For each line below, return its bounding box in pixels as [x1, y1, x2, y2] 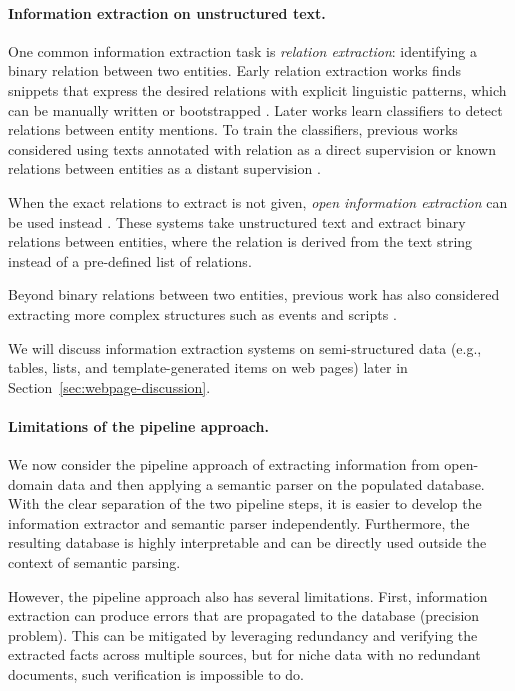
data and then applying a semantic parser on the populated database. [57, 473, 485, 494]
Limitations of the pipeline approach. [8, 415, 269, 436]
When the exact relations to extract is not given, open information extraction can [8, 191, 508, 212]
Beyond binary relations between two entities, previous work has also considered [8, 284, 500, 305]
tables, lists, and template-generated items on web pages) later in [8, 357, 408, 378]
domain [8, 473, 54, 494]
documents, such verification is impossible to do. [8, 664, 304, 685]
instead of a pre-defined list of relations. [8, 250, 252, 271]
